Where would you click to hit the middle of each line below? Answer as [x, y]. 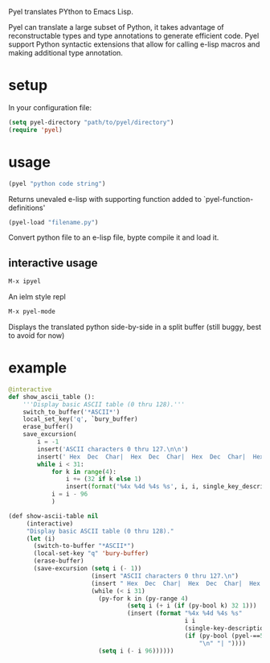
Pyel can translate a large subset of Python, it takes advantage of [116, 27]
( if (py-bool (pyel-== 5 [224, 636]
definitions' [27, 208]
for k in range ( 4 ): [84, 472]
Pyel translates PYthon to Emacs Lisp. [71, 12]
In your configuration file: [50, 107]
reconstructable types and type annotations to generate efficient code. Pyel [134, 36]
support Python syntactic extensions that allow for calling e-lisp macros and [134, 44]
